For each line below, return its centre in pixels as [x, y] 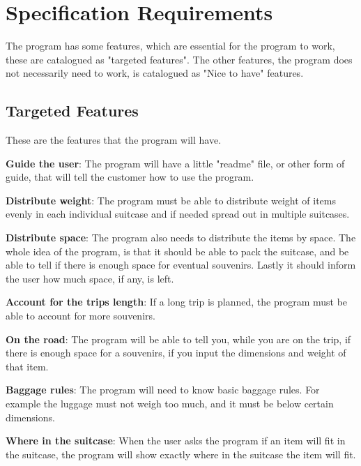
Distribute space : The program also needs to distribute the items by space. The [181, 238]
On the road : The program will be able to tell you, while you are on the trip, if [178, 339]
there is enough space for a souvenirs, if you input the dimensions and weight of [176, 353]
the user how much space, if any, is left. [90, 278]
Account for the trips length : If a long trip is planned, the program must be [177, 302]
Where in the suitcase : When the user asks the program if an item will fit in [176, 441]
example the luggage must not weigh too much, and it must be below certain [170, 404]
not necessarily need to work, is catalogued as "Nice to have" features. [155, 73]
